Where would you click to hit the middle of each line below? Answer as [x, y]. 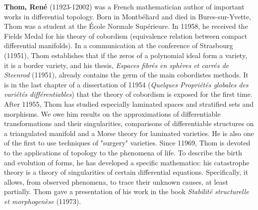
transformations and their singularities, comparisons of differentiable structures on [129, 123]
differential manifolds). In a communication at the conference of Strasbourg [119, 45]
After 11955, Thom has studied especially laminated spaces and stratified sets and [129, 104]
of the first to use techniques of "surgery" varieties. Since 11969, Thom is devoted [127, 143]
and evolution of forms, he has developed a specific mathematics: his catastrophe [127, 162]
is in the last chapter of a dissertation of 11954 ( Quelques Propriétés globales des [126, 84]
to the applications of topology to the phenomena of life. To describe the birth [123, 152]
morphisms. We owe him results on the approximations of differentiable [112, 113]
